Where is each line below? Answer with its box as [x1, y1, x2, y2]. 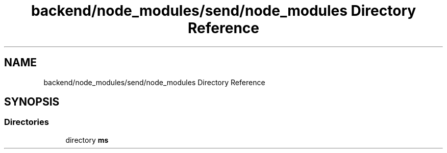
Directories [4, 117, 49, 127]
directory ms [65, 135, 109, 144]
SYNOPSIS [4, 95, 60, 109]
